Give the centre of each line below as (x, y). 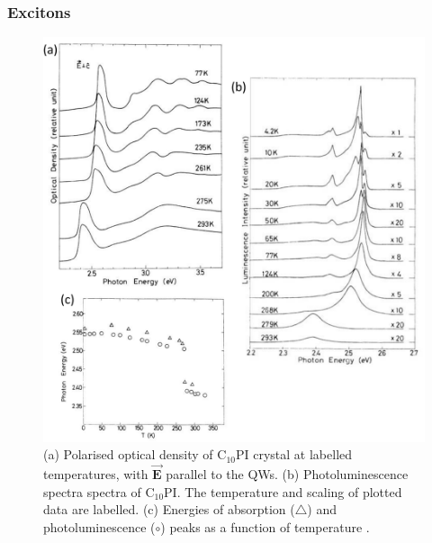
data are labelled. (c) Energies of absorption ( (169, 509)
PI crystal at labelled (294, 454)
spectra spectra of (92, 491)
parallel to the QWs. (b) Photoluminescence (287, 474)
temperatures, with (96, 474)
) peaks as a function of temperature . (265, 526)
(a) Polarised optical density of (128, 454)
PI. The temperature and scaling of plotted (283, 491)
